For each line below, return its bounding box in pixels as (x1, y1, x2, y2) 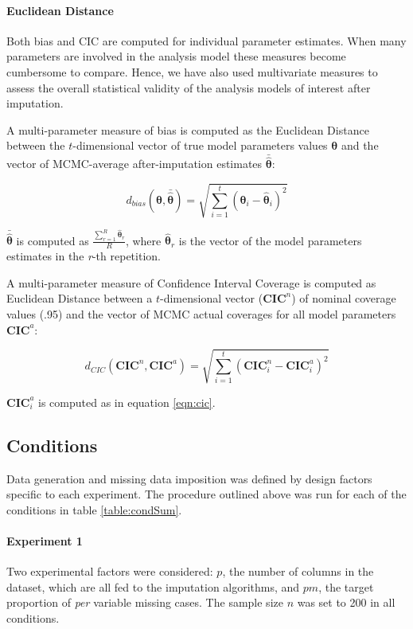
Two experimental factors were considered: (6, 563, 213, 580)
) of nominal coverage (291, 290, 396, 307)
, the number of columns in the (222, 563, 374, 580)
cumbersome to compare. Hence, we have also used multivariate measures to (6, 63, 378, 80)
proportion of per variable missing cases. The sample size (6, 594, 283, 611)
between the (6, 137, 65, 154)
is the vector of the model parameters (178, 232, 362, 248)
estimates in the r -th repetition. (6, 248, 161, 264)
